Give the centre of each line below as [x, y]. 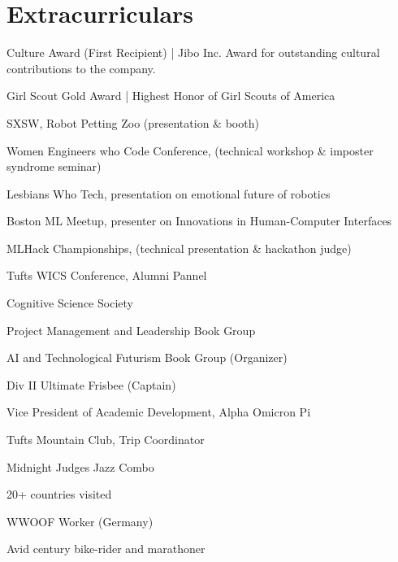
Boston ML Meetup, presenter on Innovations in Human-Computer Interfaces [199, 221]
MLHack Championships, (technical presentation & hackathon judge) [179, 248]
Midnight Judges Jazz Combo [80, 466]
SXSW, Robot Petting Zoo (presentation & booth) [133, 122]
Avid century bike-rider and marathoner [106, 549]
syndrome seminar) [54, 166]
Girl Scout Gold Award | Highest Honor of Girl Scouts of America [171, 96]
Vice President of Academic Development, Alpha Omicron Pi [159, 412]
